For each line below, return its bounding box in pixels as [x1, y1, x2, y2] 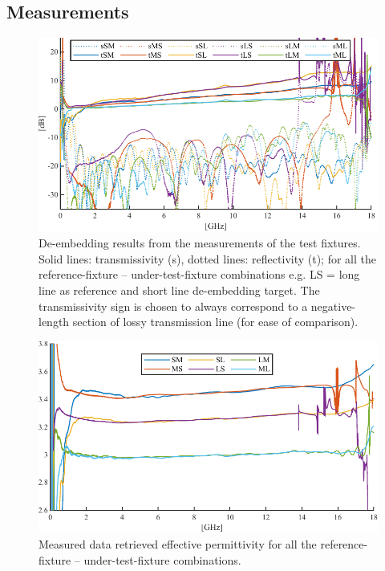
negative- [310, 297, 356, 314]
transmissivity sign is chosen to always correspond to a [38, 297, 308, 314]
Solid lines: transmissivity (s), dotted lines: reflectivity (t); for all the [38, 250, 376, 267]
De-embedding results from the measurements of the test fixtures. [38, 235, 361, 251]
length [38, 313, 70, 330]
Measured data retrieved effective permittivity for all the [38, 536, 317, 553]
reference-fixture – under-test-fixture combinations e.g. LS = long [38, 266, 360, 283]
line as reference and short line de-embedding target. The [38, 281, 320, 298]
